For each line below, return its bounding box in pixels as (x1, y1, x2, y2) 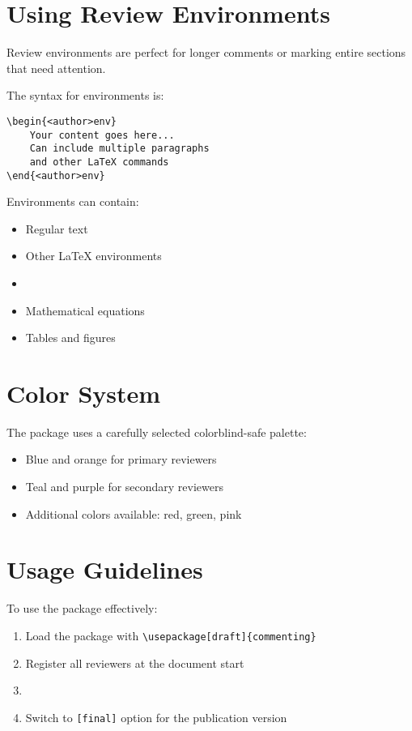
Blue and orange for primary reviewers (25, 451, 217, 468)
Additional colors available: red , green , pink (25, 505, 242, 522)
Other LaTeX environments (25, 247, 162, 264)
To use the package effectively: (6, 600, 158, 617)
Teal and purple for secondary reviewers (25, 478, 224, 495)
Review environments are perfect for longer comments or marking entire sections (6, 44, 406, 61)
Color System (6, 376, 161, 409)
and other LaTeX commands (29, 156, 169, 168)
